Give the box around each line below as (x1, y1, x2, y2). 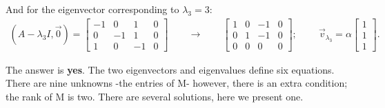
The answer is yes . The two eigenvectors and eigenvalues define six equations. (6, 62, 335, 76)
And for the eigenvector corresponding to (6, 2, 179, 16)
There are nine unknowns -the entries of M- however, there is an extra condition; (6, 76, 348, 90)
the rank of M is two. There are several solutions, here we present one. (6, 89, 304, 103)
